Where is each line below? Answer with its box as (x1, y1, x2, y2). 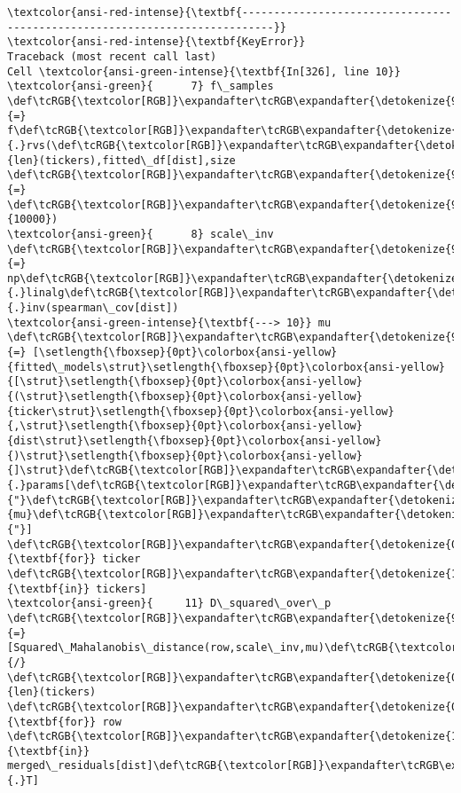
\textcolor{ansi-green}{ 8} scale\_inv (7, 227, 274, 240)
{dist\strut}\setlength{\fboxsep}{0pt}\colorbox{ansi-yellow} (7, 435, 382, 448)
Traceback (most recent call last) (7, 50, 217, 63)
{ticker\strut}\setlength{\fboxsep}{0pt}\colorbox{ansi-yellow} (7, 404, 395, 418)
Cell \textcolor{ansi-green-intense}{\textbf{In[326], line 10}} (7, 65, 401, 78)
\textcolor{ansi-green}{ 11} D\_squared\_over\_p (7, 597, 332, 610)
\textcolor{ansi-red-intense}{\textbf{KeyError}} (7, 35, 306, 49)
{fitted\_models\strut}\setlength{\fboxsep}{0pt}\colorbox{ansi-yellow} (7, 360, 445, 373)
